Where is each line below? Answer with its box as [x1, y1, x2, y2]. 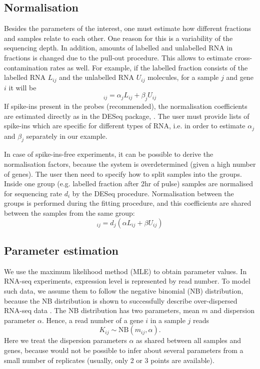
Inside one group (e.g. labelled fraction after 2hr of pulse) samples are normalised [4, 178, 253, 189]
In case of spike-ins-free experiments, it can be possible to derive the [4, 149, 213, 159]
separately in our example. [26, 130, 107, 141]
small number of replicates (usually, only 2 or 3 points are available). [4, 355, 214, 365]
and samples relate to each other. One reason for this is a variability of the [4, 32, 233, 43]
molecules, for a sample [147, 72, 219, 82]
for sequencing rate [4, 188, 62, 198]
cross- [234, 52, 252, 62]
